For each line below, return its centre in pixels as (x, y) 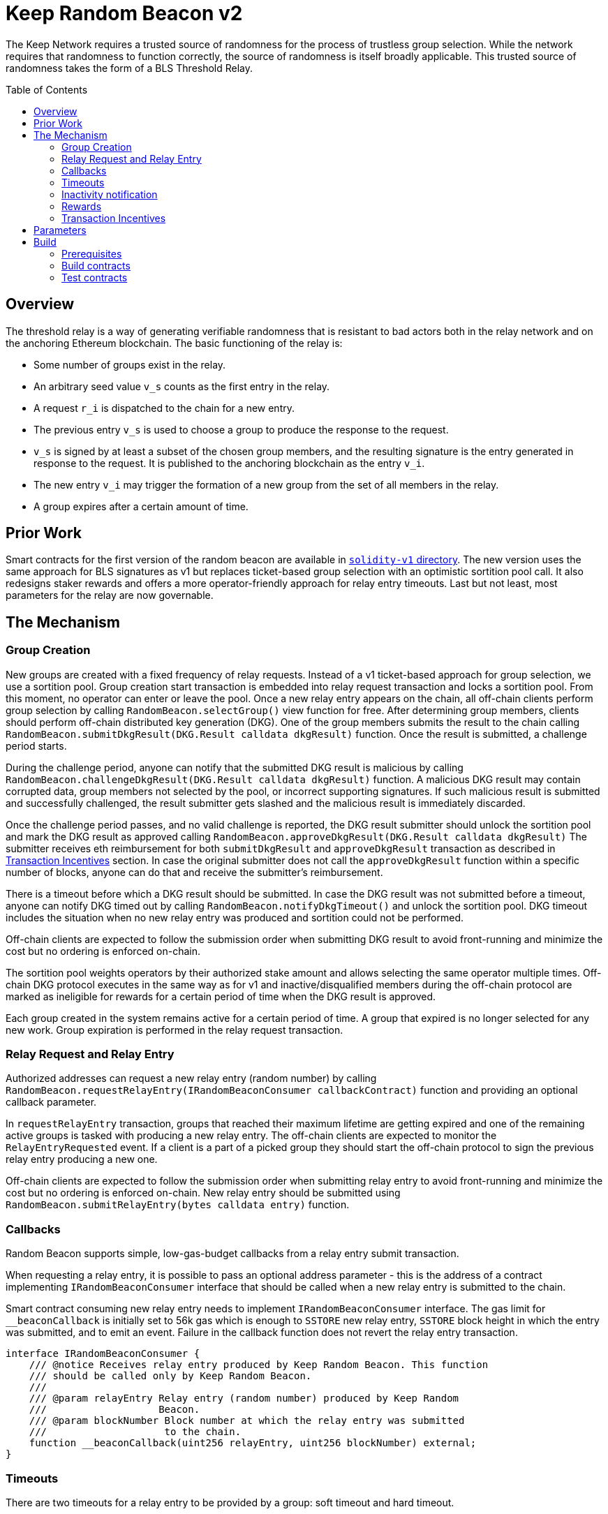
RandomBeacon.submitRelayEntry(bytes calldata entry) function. (178, 1205)
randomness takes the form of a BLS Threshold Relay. (129, 68)
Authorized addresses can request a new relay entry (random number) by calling (191, 1078)
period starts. (36, 745)
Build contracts (96, 265)
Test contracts (95, 277)
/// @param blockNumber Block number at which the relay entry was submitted (247, 1421)
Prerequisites (92, 253)
